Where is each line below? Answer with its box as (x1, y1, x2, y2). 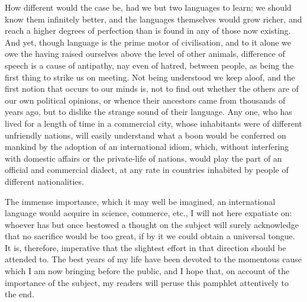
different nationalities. (5, 175, 84, 187)
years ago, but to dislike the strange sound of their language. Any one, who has (5, 105, 292, 118)
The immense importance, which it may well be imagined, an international (5, 195, 276, 207)
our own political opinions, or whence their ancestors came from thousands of (5, 94, 286, 106)
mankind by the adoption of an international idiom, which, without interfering (5, 140, 289, 153)
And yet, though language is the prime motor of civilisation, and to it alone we (5, 36, 292, 48)
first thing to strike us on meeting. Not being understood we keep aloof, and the (5, 70, 295, 83)
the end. (5, 288, 34, 300)
